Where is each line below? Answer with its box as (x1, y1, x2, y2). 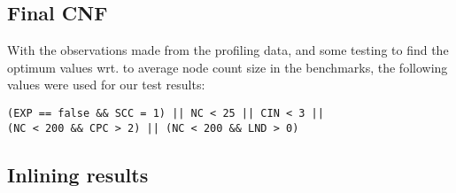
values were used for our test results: (7, 75, 205, 94)
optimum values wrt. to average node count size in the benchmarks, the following (7, 58, 448, 76)
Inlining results (7, 160, 149, 188)
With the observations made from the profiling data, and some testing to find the (7, 41, 449, 59)
